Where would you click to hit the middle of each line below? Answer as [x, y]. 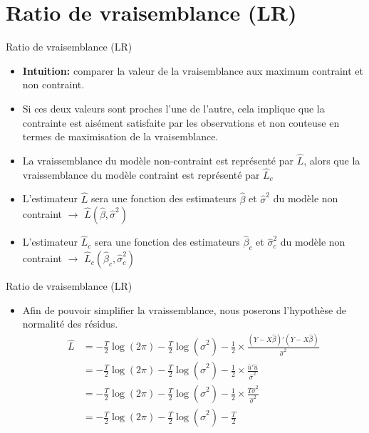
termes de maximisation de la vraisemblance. [120, 136]
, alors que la [332, 160]
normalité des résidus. [70, 324]
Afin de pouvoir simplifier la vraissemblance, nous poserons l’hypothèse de [184, 309]
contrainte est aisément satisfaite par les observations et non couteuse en [181, 122]
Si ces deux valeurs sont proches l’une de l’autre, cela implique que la [173, 108]
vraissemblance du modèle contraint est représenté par [141, 174]
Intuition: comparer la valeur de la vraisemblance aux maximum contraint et [193, 70]
